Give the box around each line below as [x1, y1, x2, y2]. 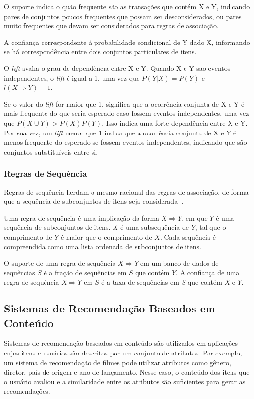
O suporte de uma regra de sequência [4, 258, 116, 268]
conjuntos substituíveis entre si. [4, 146, 98, 156]
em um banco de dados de [140, 258, 219, 268]
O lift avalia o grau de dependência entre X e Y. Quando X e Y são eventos [4, 63, 231, 73]
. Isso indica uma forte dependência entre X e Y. [102, 117, 248, 128]
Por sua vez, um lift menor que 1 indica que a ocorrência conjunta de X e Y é [4, 127, 237, 137]
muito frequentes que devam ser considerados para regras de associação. [4, 21, 219, 31]
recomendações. [4, 386, 50, 396]
